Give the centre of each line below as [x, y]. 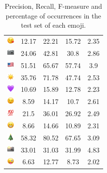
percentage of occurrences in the [53, 15]
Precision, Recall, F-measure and [53, 6]
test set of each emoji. [53, 25]
